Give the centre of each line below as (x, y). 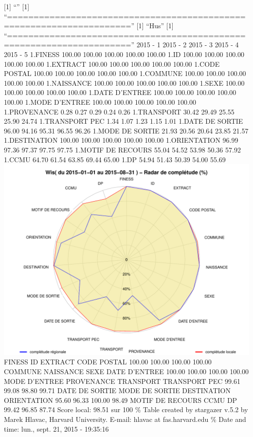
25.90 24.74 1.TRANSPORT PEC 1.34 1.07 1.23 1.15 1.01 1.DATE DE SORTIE (124, 121)
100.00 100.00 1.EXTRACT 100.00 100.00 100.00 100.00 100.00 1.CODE (112, 64)
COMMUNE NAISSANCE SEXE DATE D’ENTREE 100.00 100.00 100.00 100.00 (126, 371)
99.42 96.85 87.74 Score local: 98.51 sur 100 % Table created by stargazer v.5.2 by (126, 409)
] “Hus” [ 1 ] (158, 26)
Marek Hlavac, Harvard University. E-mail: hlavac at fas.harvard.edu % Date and (125, 419)
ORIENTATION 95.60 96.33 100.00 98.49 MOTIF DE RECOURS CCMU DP (121, 400)
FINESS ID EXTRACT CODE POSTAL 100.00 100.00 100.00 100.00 (108, 362)
